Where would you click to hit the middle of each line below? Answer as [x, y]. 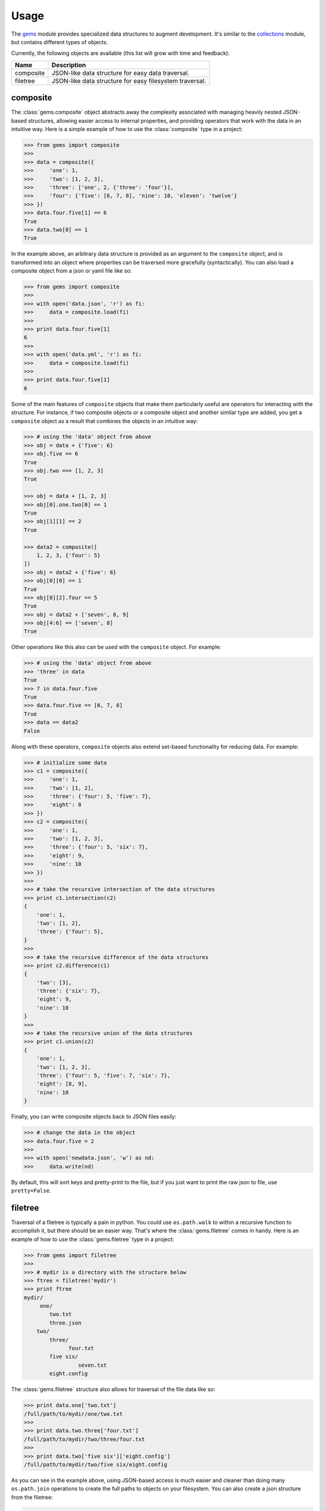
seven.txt [92, 1365]
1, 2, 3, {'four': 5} [69, 555]
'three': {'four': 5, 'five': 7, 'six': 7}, [104, 1075]
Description [69, 65]
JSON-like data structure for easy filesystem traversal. [129, 80]
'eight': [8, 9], [62, 1084]
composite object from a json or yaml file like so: [72, 271]
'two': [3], [54, 982]
